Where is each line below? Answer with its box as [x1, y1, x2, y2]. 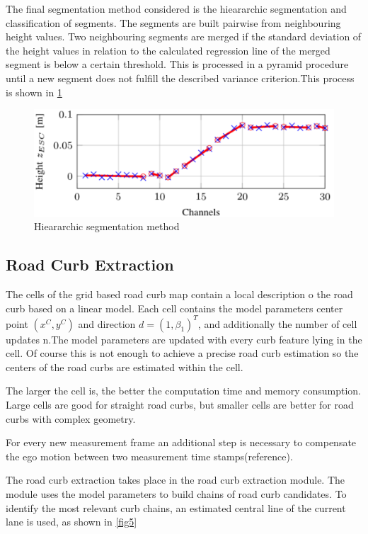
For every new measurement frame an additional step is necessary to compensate [6, 435, 357, 450]
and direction [78, 316, 136, 331]
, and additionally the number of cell [197, 316, 357, 331]
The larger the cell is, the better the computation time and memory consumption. [6, 383, 361, 398]
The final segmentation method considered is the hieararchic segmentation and [6, 1, 347, 16]
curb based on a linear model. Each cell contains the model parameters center [6, 300, 343, 315]
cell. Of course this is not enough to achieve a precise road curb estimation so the [6, 346, 359, 360]
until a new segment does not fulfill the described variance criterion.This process [6, 70, 355, 85]
